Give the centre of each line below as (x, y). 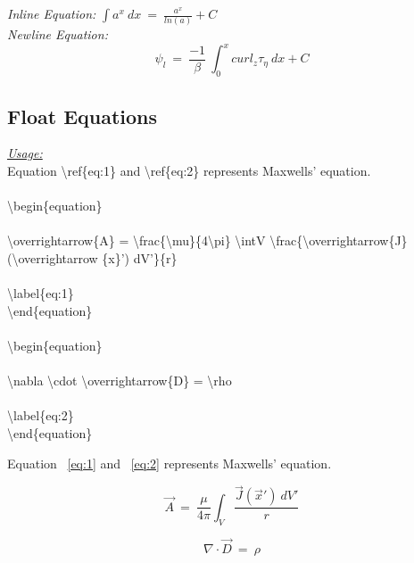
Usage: (25, 153)
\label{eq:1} (41, 293)
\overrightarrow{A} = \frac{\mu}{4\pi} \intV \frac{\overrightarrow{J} (207, 240)
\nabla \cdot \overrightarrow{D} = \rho (120, 381)
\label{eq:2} (41, 415)
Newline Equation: (58, 34)
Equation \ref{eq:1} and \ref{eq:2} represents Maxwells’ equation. (189, 170)
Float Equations (83, 116)
